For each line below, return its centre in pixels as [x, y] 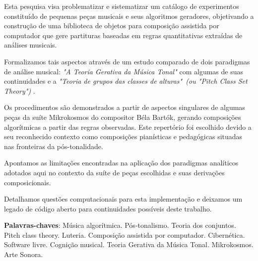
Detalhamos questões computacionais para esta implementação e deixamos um [123, 199]
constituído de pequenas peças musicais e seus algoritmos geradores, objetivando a [129, 16]
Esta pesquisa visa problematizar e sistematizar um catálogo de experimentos [122, 6]
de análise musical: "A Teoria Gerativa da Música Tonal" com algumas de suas [124, 71]
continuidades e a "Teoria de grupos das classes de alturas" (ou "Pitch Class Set [126, 81]
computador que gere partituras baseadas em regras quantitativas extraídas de [123, 35]
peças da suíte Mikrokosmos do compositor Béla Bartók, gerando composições [123, 117]
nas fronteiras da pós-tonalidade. [54, 146]
